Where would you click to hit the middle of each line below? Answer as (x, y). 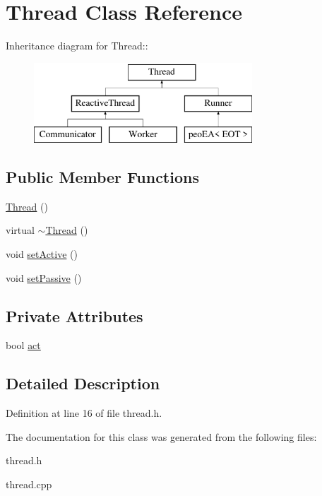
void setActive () (42, 254)
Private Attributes (74, 315)
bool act (23, 345)
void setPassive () (44, 277)
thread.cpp (29, 484)
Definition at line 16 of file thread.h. (84, 413)
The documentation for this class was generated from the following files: (161, 436)
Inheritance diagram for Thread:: (77, 46)
